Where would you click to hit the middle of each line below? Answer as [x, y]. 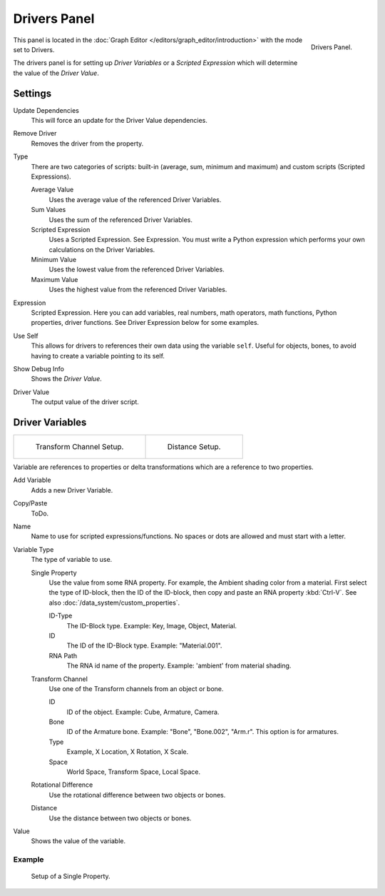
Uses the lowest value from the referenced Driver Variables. [137, 270]
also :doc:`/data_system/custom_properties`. [114, 603]
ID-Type [61, 616]
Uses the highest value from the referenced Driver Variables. [138, 290]
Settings [32, 93]
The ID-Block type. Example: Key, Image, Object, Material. [152, 625]
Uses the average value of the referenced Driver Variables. [135, 199]
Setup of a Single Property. [71, 876]
